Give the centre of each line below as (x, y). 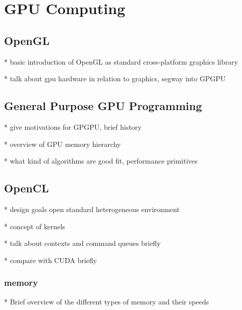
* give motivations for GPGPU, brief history (73, 126)
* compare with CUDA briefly (51, 260)
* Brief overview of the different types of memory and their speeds (107, 301)
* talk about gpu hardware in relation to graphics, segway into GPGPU (115, 79)
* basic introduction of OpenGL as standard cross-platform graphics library (121, 61)
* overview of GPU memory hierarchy (63, 144)
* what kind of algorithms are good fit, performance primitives (101, 161)
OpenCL (26, 188)
